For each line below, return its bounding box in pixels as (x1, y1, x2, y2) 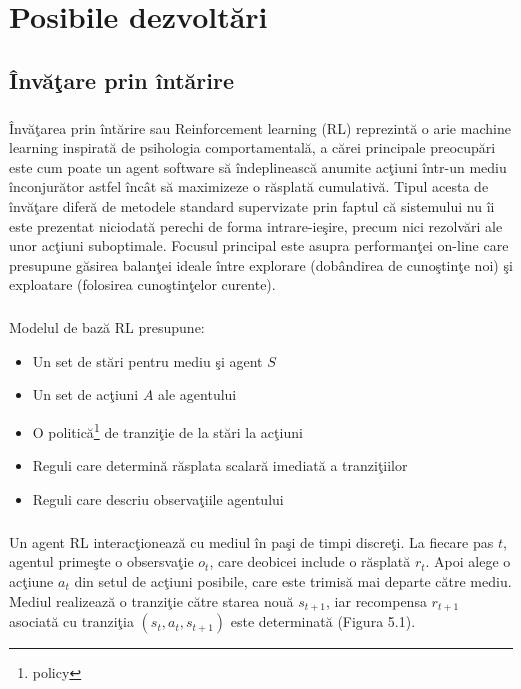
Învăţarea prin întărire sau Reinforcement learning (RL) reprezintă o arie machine (9, 117, 511, 138)
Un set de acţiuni (32, 384, 139, 405)
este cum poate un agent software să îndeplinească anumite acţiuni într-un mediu (9, 156, 507, 177)
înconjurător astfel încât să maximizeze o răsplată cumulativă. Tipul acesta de (9, 176, 489, 197)
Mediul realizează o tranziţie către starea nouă (9, 590, 294, 611)
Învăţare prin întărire (9, 64, 235, 95)
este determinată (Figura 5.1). (230, 611, 416, 632)
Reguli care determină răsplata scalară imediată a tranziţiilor (32, 455, 408, 476)
